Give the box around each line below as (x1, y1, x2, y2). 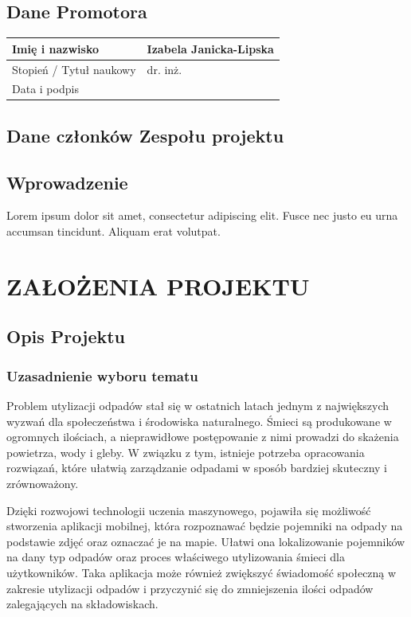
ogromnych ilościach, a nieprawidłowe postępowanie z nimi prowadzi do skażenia (6, 428, 399, 445)
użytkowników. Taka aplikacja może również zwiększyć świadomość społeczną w (6, 564, 397, 580)
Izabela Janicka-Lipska (147, 40, 274, 57)
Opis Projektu (6, 324, 126, 349)
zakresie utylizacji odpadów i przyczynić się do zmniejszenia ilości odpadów (6, 580, 374, 596)
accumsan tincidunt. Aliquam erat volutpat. (6, 223, 221, 240)
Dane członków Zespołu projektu (6, 123, 284, 147)
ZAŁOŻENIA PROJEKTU (6, 269, 310, 302)
